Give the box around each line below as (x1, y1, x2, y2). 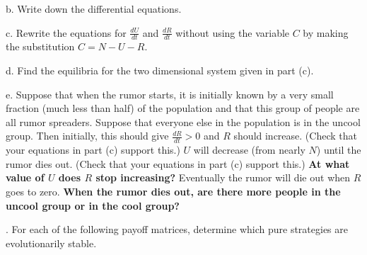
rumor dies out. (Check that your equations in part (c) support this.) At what (6, 156, 350, 171)
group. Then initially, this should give (6, 128, 169, 143)
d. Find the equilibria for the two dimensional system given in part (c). (6, 63, 314, 78)
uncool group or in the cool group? (6, 198, 180, 212)
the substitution (6, 39, 75, 54)
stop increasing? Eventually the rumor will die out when (95, 170, 351, 185)
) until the (316, 142, 361, 157)
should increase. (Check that (233, 128, 357, 143)
